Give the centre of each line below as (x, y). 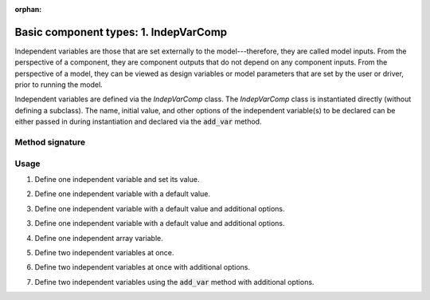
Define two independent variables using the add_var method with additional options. (174, 282)
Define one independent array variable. (99, 238)
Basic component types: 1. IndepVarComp (121, 32)
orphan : (28, 9)
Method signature (50, 142)
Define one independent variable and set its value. (117, 179)
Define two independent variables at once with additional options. (143, 267)
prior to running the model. (59, 85)
